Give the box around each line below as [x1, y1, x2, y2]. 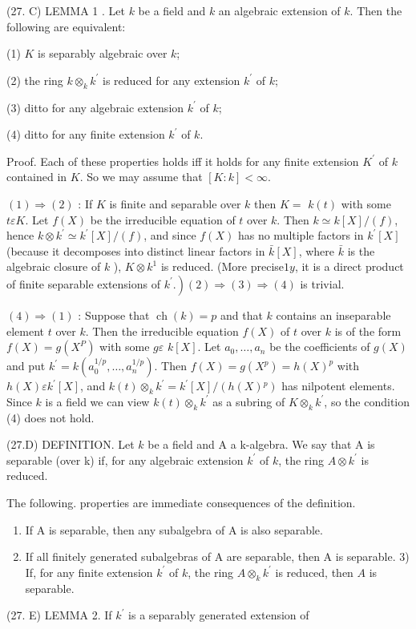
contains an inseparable [276, 306, 391, 323]
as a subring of [212, 393, 285, 409]
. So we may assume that [79, 168, 203, 185]
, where [298, 242, 335, 259]
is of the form [334, 322, 402, 339]
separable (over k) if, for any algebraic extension [6, 451, 244, 468]
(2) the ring [6, 71, 63, 88]
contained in [6, 168, 67, 185]
